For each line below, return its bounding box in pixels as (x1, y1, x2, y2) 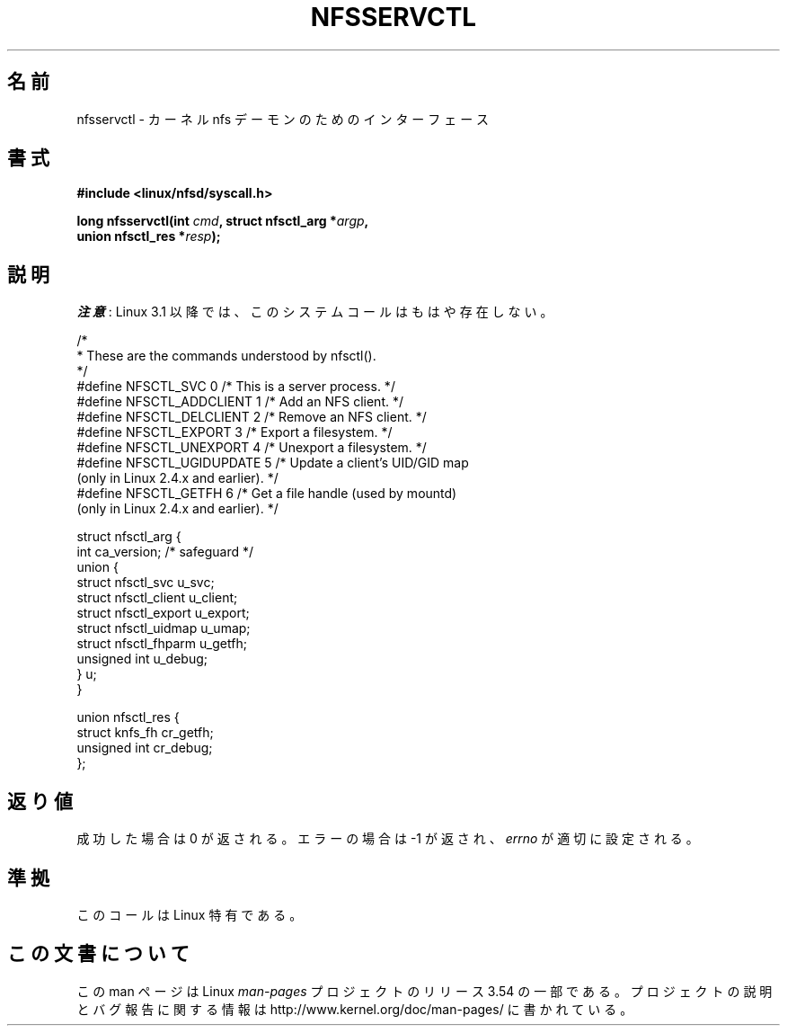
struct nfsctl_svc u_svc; (76, 574, 215, 591)
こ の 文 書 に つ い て (7, 942, 190, 966)
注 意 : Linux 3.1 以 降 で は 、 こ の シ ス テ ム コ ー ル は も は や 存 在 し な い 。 (76, 304, 553, 320)
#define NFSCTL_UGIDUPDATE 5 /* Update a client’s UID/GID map (76, 455, 469, 471)
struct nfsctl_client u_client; (76, 590, 238, 606)
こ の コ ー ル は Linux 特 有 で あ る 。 (76, 906, 303, 922)
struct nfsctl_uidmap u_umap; (76, 620, 251, 637)
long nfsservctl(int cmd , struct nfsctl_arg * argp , (76, 213, 369, 229)
